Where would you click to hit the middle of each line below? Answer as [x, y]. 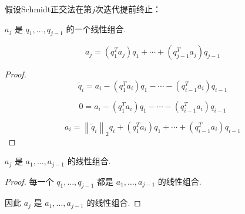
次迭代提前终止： [128, 9]
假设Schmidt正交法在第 [48, 9]
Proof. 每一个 [29, 181]
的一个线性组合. [96, 28]
